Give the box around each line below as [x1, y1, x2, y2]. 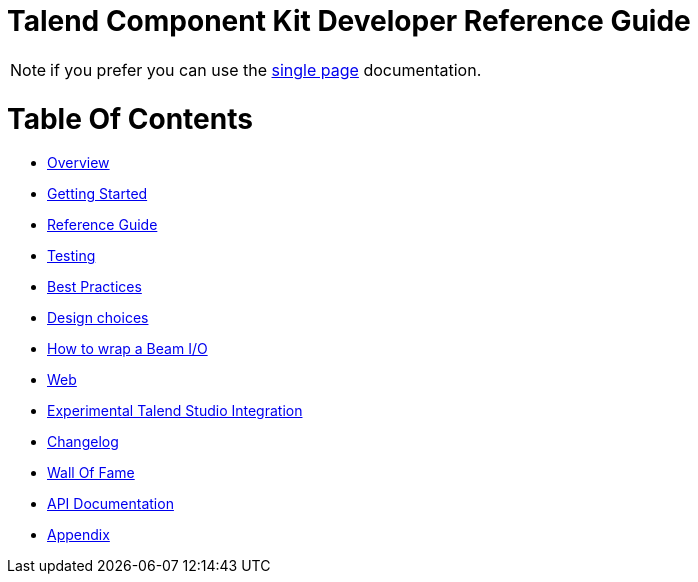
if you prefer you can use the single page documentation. [50, 59, 482, 80]
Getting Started [47, 185, 148, 203]
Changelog [47, 433, 119, 451]
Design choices [47, 309, 149, 327]
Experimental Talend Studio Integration [47, 402, 303, 420]
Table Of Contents [7, 101, 253, 136]
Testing [47, 247, 96, 265]
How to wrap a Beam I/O [47, 340, 208, 358]
